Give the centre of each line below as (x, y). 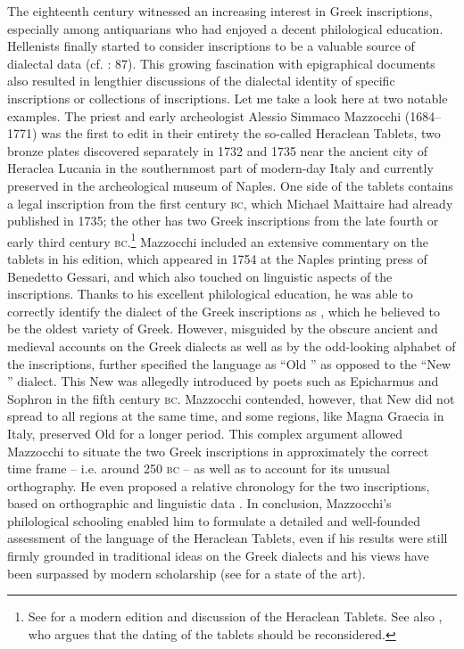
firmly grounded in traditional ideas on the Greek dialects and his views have (218, 556)
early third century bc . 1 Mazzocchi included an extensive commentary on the (218, 240)
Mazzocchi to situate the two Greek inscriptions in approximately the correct (218, 451)
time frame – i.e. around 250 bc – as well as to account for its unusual (199, 468)
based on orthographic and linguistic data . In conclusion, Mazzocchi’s (199, 503)
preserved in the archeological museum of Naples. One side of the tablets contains (230, 185)
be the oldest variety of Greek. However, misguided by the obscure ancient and (223, 329)
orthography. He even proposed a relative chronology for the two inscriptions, (219, 485)
